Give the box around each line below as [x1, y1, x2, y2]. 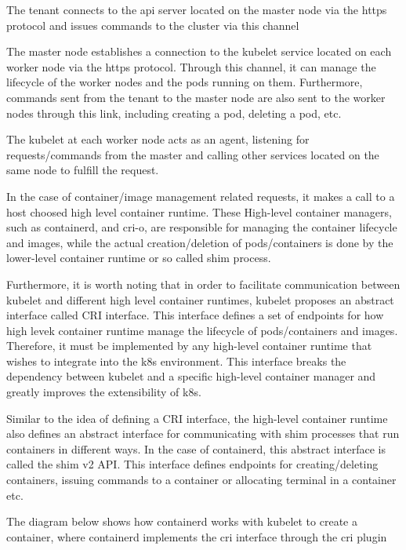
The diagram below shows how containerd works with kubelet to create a [6, 513, 357, 530]
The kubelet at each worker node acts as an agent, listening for [6, 131, 310, 148]
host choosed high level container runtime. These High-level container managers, [6, 203, 392, 220]
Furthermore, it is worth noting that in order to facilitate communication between [6, 275, 401, 292]
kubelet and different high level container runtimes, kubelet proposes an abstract [6, 291, 394, 308]
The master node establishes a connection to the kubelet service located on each [6, 43, 392, 60]
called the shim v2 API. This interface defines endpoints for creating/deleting [6, 456, 379, 472]
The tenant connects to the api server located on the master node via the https [6, 2, 387, 17]
